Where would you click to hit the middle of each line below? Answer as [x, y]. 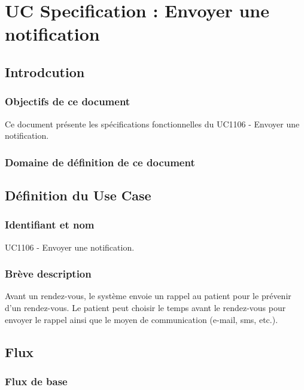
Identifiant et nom [50, 225]
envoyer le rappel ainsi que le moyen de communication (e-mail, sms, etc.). [142, 319]
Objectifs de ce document [68, 101]
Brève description [48, 274]
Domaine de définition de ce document [100, 162]
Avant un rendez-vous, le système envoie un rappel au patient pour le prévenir [148, 296]
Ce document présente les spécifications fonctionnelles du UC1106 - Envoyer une [152, 124]
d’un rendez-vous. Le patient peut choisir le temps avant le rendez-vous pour [145, 307]
